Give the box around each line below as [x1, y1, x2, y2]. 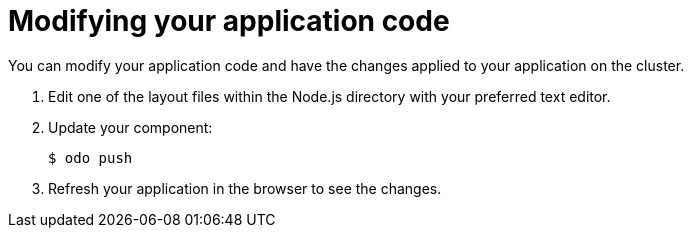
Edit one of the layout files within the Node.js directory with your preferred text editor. [48, 87, 611, 105]
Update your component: [48, 118, 213, 136]
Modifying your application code [8, 4, 450, 38]
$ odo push [48, 149, 133, 166]
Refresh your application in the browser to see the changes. [48, 179, 442, 197]
